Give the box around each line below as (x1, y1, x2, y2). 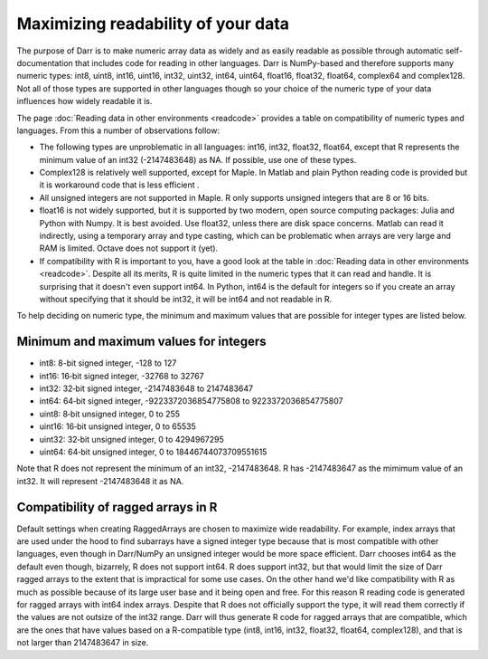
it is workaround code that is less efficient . (39, 179, 200, 190)
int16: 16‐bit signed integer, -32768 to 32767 (39, 370, 204, 381)
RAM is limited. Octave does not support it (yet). (39, 243, 219, 253)
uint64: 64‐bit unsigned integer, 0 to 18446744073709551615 (39, 446, 267, 457)
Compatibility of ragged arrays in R (16, 499, 218, 515)
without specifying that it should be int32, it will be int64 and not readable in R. (39, 293, 333, 304)
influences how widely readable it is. (16, 96, 153, 107)
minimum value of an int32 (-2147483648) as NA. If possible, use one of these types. (39, 154, 357, 165)
